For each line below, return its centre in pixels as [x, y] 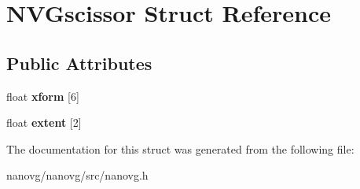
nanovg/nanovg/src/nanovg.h [77, 175]
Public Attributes [79, 63]
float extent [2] [44, 122]
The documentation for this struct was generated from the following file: [180, 148]
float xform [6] [43, 96]
